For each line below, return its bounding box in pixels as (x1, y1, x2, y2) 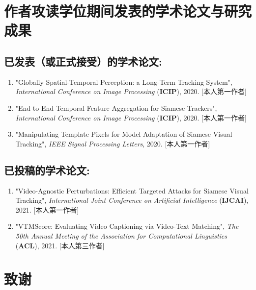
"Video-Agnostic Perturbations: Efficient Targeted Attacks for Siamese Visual (15, 185, 249, 195)
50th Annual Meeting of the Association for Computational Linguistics (15, 230, 228, 241)
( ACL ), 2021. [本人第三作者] (15, 240, 105, 250)
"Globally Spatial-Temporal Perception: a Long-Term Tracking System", (15, 76, 232, 87)
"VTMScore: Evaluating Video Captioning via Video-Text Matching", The (15, 221, 239, 231)
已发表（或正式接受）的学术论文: (4, 53, 162, 69)
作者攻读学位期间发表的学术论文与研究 (4, 1, 252, 21)
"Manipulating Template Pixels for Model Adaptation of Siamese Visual (15, 129, 232, 139)
